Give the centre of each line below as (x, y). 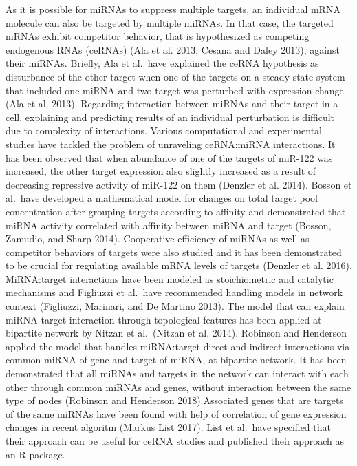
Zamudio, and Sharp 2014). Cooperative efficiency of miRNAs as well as (158, 239)
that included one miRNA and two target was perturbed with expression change (175, 90)
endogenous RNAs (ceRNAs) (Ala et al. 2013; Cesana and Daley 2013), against (173, 49)
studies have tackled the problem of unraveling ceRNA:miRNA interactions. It (171, 144)
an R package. (35, 454)
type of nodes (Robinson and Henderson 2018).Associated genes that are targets (174, 400)
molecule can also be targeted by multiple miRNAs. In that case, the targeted (170, 22)
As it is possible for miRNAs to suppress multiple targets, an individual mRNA (173, 9)
